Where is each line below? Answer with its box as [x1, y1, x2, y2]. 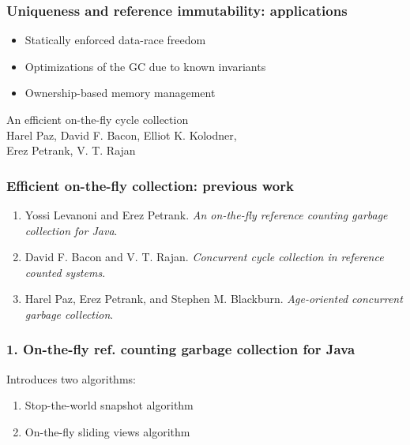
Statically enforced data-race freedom [24, 32, 206, 48]
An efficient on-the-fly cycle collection [6, 111, 189, 127]
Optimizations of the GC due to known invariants [24, 58, 266, 74]
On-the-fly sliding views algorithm [24, 423, 190, 439]
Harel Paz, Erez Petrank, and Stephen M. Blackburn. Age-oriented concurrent [24, 290, 403, 307]
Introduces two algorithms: [6, 370, 136, 387]
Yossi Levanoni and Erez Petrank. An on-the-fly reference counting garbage [24, 207, 388, 222]
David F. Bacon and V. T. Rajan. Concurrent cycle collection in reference [24, 249, 384, 265]
